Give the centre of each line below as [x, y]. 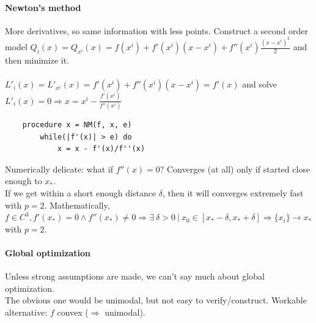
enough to [24, 181]
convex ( [73, 312]
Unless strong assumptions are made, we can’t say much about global [135, 276]
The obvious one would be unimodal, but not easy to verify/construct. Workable [156, 300]
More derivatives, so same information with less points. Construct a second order [156, 30]
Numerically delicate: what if [59, 169]
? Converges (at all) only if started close [235, 169]
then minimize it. [37, 60]
